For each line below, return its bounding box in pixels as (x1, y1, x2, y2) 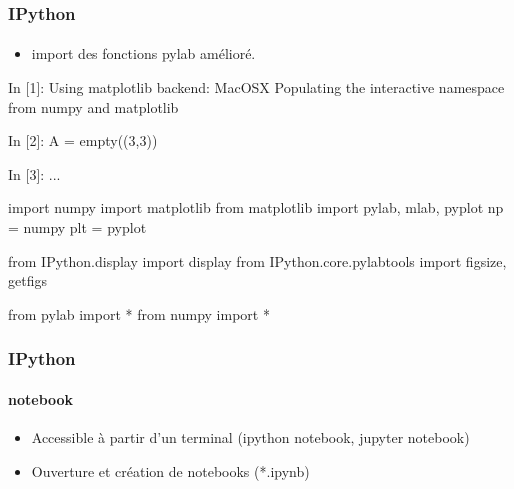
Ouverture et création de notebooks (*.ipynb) (31, 460, 310, 481)
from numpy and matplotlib (8, 96, 179, 117)
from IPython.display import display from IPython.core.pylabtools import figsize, (8, 250, 507, 271)
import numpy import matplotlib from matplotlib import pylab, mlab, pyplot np (8, 197, 504, 218)
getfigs (8, 270, 47, 291)
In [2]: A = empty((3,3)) (8, 130, 158, 151)
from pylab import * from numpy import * (8, 303, 270, 324)
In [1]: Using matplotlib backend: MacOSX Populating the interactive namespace (8, 77, 505, 98)
